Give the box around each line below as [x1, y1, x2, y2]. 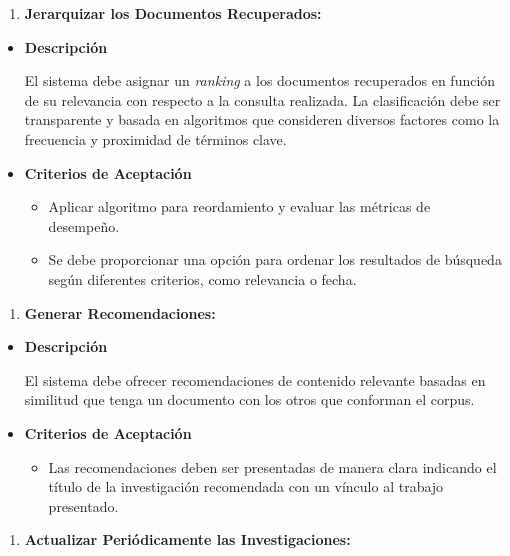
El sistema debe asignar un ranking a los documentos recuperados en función [24, 70, 496, 91]
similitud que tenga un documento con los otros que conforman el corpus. [24, 389, 475, 410]
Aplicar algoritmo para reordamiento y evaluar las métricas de [48, 196, 431, 217]
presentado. [48, 495, 119, 516]
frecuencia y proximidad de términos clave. [24, 128, 287, 149]
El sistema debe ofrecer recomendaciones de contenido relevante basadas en [24, 369, 486, 390]
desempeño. [48, 215, 120, 236]
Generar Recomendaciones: [24, 302, 216, 323]
